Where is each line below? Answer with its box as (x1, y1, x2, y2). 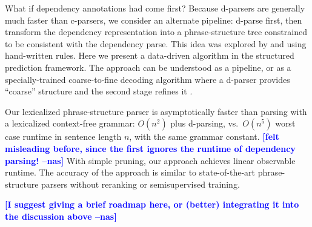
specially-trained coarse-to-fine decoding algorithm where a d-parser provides (5, 73, 290, 85)
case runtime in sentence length (5, 130, 122, 143)
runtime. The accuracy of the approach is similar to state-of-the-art (5, 166, 256, 179)
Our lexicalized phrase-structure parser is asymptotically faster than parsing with (5, 105, 307, 117)
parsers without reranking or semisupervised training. (41, 177, 240, 190)
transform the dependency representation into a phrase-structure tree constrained (5, 25, 307, 38)
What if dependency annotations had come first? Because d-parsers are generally (5, 2, 305, 14)
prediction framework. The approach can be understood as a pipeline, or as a (5, 61, 291, 73)
